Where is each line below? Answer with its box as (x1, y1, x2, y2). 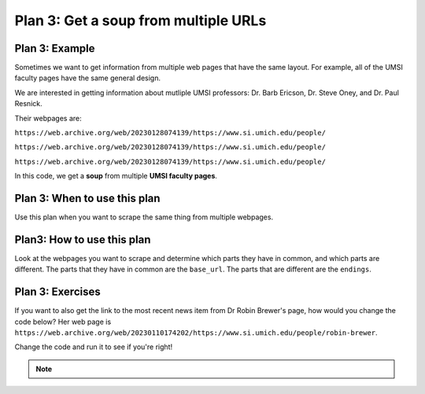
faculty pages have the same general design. (14, 73, 161, 83)
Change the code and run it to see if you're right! (14, 342, 173, 352)
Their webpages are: (14, 113, 82, 123)
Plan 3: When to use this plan (14, 192, 161, 204)
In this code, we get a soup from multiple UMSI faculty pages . (14, 171, 218, 181)
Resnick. (14, 99, 42, 109)
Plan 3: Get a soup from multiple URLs (14, 12, 267, 29)
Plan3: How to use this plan (14, 233, 151, 246)
